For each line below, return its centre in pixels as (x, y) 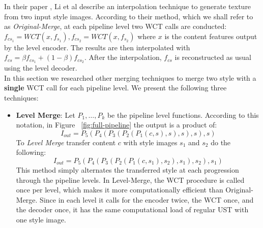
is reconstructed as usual (213, 57)
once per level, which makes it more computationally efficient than (120, 190)
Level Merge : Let (46, 115)
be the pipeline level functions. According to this (183, 115)
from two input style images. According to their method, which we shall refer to (129, 16)
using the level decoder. (41, 68)
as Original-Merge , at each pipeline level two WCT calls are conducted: (115, 26)
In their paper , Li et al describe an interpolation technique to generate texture (128, 6)
